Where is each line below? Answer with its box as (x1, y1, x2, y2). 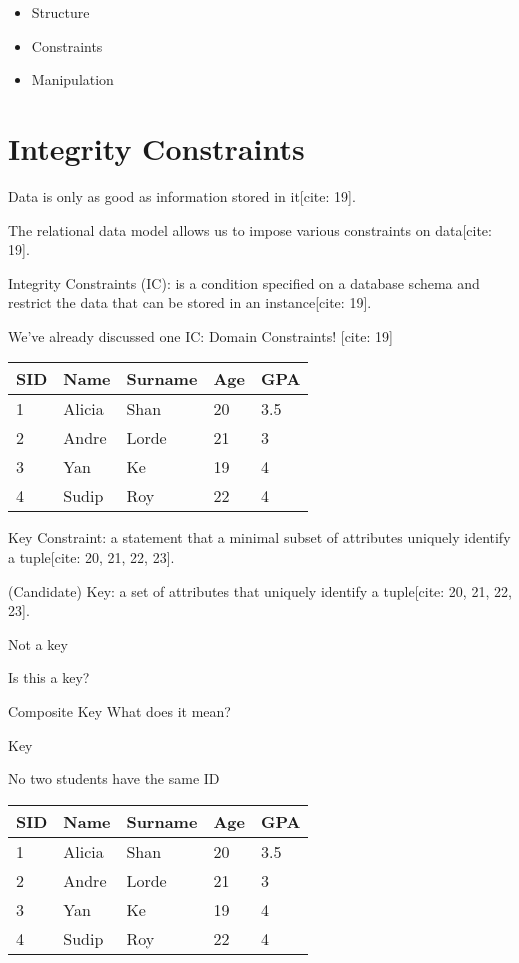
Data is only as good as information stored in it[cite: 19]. (8, 185, 356, 206)
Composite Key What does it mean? (8, 701, 231, 722)
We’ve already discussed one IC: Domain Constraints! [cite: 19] (8, 325, 393, 346)
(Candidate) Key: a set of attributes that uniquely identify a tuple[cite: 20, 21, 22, (8, 580, 512, 601)
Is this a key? (8, 667, 90, 688)
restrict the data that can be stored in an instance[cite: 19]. (8, 292, 372, 313)
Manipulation (31, 69, 114, 90)
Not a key (8, 633, 68, 654)
